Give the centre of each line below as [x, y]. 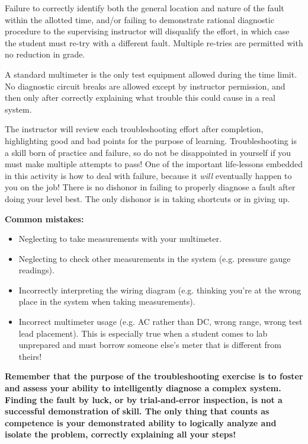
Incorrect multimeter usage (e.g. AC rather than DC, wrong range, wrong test [161, 322]
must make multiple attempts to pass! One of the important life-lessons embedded [154, 164]
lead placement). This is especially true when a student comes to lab [143, 333]
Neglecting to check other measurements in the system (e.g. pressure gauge [155, 258]
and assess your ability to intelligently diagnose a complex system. [143, 388]
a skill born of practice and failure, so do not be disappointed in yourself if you [148, 152]
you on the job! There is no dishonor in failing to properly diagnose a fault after [150, 187]
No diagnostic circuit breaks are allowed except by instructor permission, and [145, 86]
